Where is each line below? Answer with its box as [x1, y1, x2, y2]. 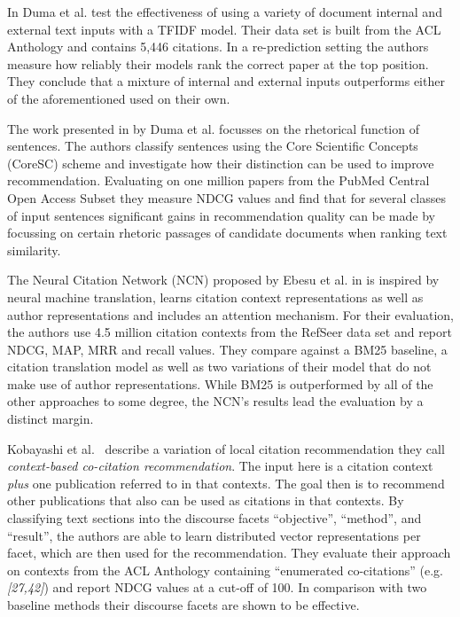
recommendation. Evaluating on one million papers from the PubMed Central [7, 171, 430, 190]
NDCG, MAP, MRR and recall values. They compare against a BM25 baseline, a [7, 340, 448, 358]
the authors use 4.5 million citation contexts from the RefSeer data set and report [7, 323, 452, 341]
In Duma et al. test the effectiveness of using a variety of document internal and [7, 3, 442, 20]
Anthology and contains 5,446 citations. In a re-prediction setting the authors [7, 37, 429, 56]
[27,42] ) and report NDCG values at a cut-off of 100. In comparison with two [7, 578, 427, 597]
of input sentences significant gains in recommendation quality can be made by [7, 206, 435, 224]
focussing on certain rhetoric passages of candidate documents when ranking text [7, 223, 448, 242]
